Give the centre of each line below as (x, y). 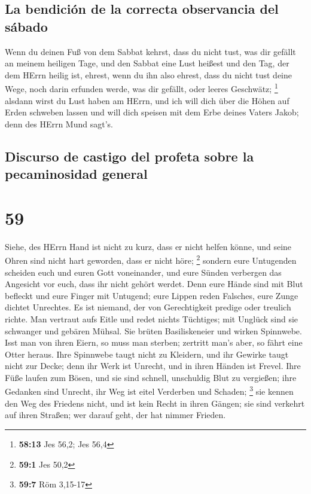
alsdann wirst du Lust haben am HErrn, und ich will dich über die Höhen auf (147, 100)
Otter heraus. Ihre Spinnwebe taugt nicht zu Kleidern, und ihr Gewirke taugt (147, 354)
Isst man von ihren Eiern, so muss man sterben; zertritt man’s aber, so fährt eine (154, 342)
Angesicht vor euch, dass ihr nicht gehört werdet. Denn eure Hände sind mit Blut (154, 284)
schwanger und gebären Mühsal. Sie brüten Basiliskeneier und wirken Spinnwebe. (153, 330)
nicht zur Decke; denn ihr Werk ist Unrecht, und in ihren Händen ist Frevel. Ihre (153, 366)
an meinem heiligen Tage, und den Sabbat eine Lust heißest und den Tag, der (147, 63)
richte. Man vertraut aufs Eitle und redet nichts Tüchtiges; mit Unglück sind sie (152, 318)
